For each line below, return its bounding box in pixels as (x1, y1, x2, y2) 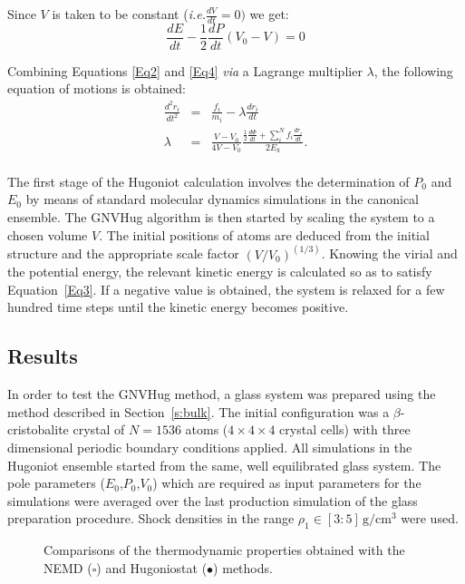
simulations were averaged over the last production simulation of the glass (7, 491, 418, 510)
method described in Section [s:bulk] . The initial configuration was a (7, 402, 390, 421)
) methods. (213, 558, 273, 577)
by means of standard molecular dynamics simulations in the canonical (25, 190, 419, 209)
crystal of (73, 420, 125, 439)
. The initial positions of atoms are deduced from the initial (99, 225, 430, 244)
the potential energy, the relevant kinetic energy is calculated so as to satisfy (7, 262, 432, 281)
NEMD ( (44, 558, 92, 577)
